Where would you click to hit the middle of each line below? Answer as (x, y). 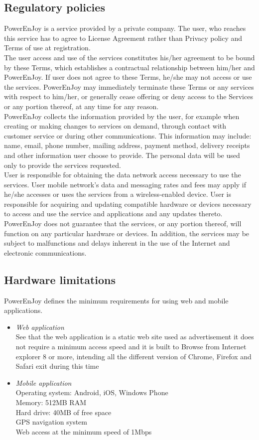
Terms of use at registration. (47, 48)
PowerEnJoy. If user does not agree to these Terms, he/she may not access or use (128, 77)
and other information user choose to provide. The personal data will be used (122, 155)
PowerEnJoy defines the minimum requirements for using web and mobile (116, 300)
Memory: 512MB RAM (51, 402)
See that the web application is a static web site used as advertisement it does (135, 337)
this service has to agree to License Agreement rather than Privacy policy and (123, 38)
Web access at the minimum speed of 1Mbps (84, 431)
